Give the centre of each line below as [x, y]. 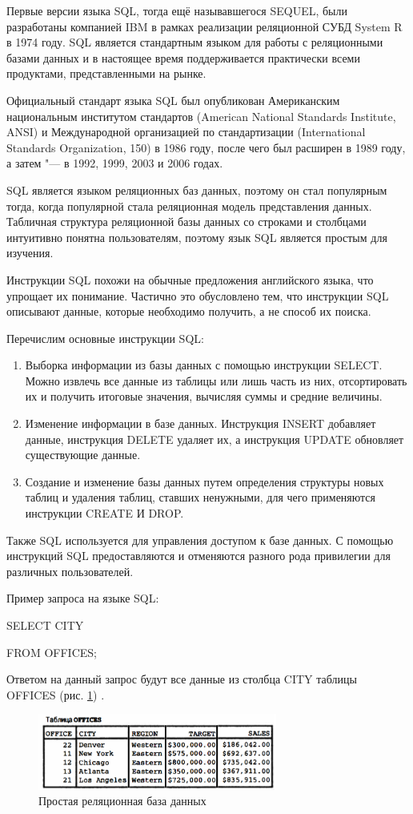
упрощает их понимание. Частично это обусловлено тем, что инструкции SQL [198, 295]
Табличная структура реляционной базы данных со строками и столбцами [186, 222]
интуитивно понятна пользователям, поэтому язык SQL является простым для [197, 237]
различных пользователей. [70, 571]
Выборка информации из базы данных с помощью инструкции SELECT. [204, 365]
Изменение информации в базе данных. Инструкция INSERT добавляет [200, 423]
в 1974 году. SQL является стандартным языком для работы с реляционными [195, 42]
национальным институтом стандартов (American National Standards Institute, [201, 116]
